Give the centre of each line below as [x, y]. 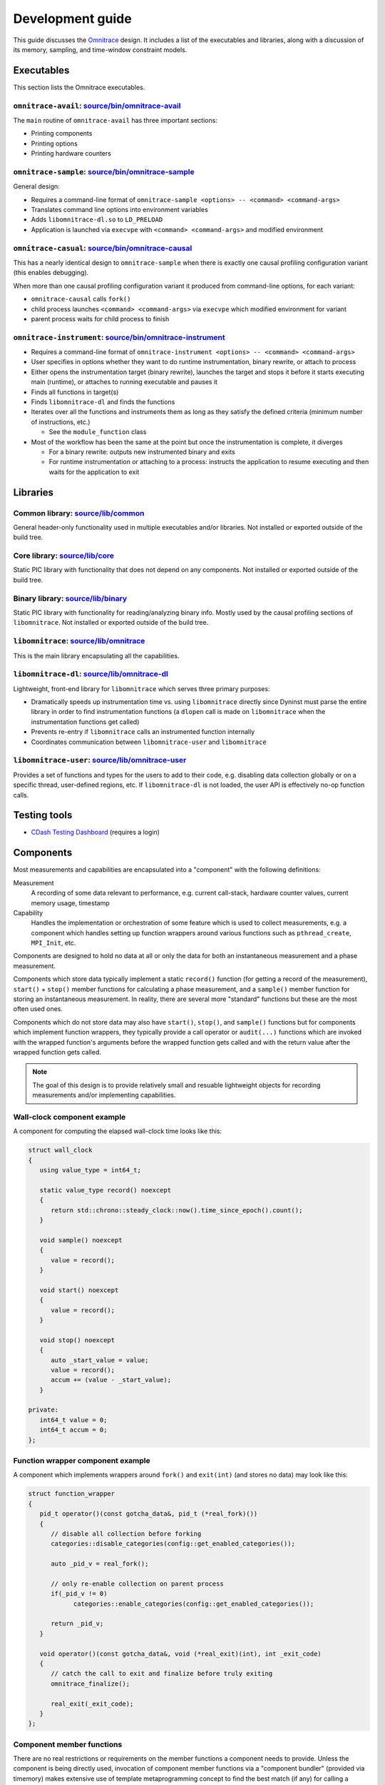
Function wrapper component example [82, 1460]
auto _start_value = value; [100, 1360]
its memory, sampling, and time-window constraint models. [100, 49]
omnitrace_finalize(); [91, 1684]
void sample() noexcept [81, 1240]
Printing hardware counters [71, 154]
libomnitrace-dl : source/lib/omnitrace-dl [91, 674]
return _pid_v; [77, 1624]
